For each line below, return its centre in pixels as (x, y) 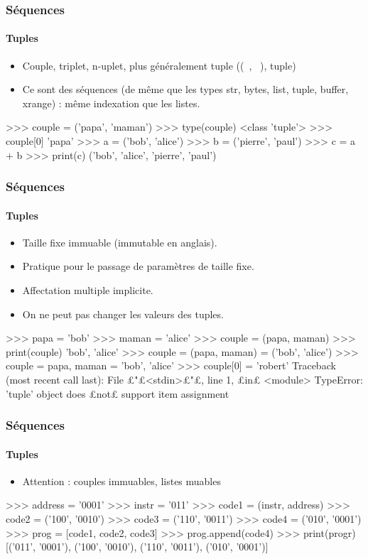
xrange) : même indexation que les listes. (111, 103)
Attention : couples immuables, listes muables (121, 481)
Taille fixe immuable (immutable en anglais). (120, 242)
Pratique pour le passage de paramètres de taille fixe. (138, 266)
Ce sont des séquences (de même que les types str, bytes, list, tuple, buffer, (185, 89)
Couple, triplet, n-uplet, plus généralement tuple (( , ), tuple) (159, 65)
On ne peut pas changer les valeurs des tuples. (123, 314)
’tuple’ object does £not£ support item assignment (118, 393)
